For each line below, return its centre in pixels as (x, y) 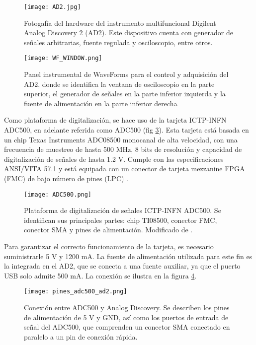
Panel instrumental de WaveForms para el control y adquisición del (126, 74)
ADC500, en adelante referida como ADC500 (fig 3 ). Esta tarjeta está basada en (127, 130)
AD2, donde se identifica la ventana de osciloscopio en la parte (119, 84)
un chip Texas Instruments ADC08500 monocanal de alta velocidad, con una (121, 139)
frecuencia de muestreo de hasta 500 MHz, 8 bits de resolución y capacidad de (123, 149)
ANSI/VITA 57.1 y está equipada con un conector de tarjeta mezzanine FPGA (125, 169)
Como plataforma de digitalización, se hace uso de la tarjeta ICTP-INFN (115, 120)
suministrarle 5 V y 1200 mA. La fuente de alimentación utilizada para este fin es (128, 256)
